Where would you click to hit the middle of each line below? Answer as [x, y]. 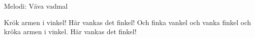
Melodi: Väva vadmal [36, 6]
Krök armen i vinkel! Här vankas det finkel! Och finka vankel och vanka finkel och [127, 22]
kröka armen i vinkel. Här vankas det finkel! [70, 32]
